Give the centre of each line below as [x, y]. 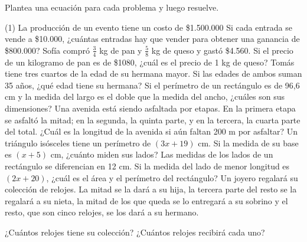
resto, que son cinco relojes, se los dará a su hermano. [102, 212]
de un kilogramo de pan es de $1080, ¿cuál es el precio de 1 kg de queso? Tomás [150, 62]
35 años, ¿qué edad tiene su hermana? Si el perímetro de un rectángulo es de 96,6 [152, 85]
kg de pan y [121, 50]
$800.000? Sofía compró [47, 50]
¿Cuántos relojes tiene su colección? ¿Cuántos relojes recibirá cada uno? [135, 232]
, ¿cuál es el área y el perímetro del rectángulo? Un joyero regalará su [172, 177]
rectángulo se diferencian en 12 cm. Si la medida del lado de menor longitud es [147, 166]
